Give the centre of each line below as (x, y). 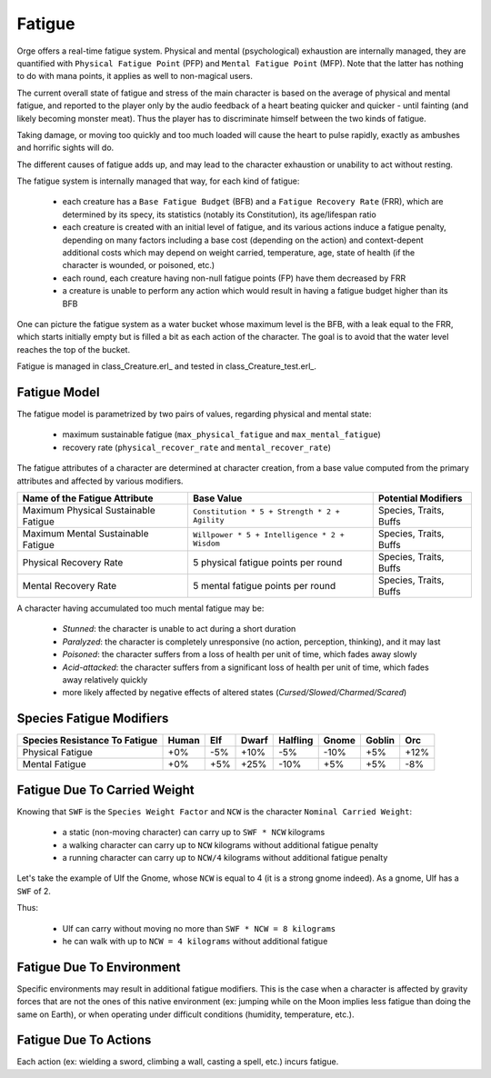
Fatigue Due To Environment (99, 967)
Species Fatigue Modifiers (93, 719)
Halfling (296, 741)
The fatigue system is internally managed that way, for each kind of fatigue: (158, 181)
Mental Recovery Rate (70, 586)
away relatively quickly (105, 679)
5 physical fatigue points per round (267, 562)
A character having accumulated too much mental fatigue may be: (140, 608)
